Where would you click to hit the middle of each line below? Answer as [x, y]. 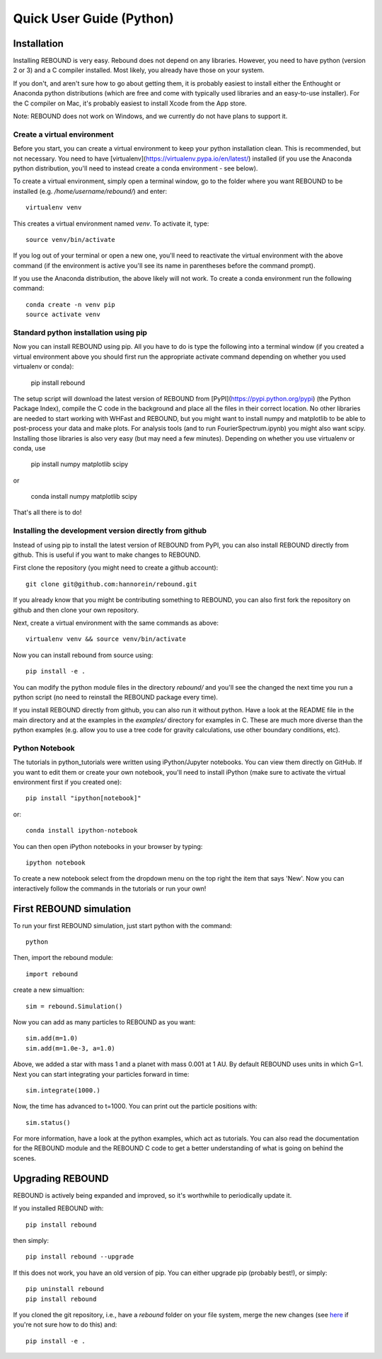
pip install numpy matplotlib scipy [80, 464]
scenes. [25, 1158]
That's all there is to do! [47, 512]
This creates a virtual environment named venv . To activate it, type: [111, 224]
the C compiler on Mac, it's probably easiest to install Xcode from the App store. [130, 103]
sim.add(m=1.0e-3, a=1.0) [71, 1048]
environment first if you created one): [67, 782]
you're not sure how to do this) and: [65, 1325]
